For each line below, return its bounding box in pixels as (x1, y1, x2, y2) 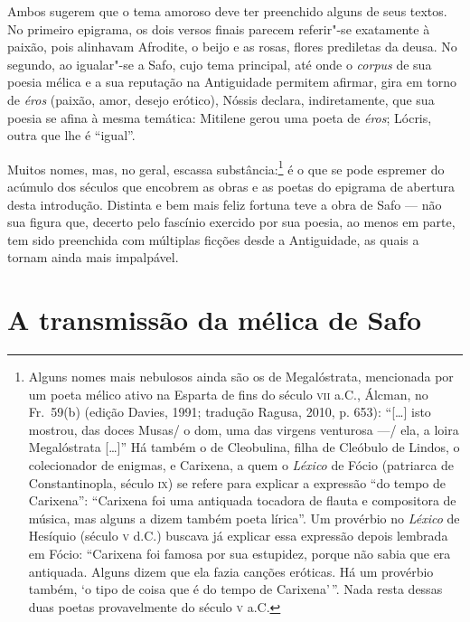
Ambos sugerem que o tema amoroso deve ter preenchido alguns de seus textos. (7, 2, 447, 20)
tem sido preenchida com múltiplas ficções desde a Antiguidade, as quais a (7, 230, 419, 249)
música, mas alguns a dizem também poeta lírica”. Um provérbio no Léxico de (28, 508, 460, 527)
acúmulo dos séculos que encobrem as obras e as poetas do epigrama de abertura (7, 177, 455, 195)
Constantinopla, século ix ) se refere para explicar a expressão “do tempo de (28, 473, 446, 492)
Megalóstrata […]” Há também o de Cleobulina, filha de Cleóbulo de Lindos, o (28, 438, 460, 457)
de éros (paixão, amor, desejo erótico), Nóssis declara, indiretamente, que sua (7, 90, 435, 108)
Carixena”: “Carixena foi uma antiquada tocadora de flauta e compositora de (28, 491, 456, 510)
